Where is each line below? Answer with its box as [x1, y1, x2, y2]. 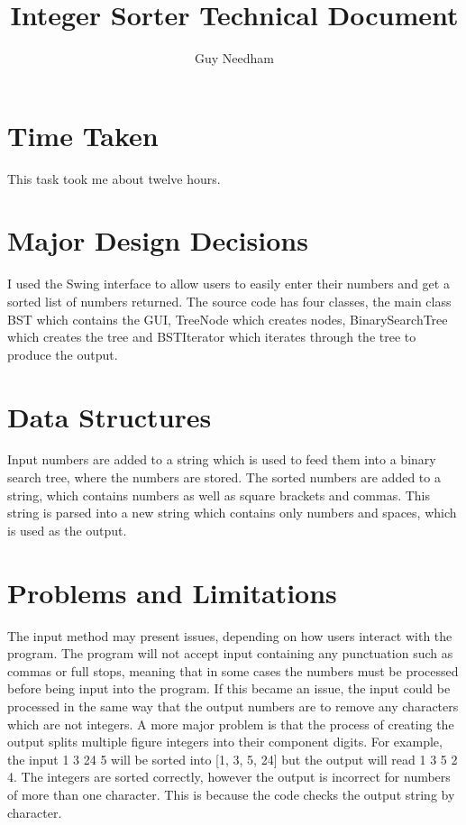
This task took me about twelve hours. [7, 169, 221, 188]
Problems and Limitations [7, 573, 337, 610]
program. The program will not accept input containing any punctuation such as [7, 644, 453, 663]
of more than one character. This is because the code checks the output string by [7, 784, 455, 803]
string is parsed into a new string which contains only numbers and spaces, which [7, 503, 457, 522]
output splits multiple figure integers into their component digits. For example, [7, 732, 443, 751]
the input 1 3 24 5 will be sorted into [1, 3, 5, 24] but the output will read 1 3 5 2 [7, 749, 458, 768]
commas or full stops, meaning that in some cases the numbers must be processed [7, 661, 459, 680]
